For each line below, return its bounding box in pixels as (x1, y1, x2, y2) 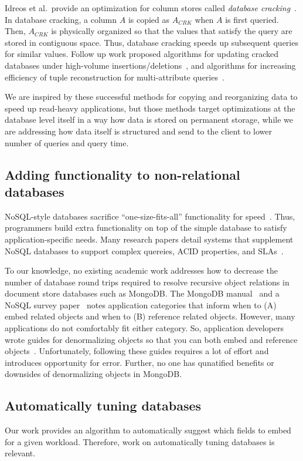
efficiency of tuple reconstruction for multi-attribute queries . (5, 70, 224, 83)
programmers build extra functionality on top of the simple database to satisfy (5, 221, 287, 234)
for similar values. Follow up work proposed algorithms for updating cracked (5, 48, 279, 60)
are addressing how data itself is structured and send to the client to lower (5, 124, 273, 137)
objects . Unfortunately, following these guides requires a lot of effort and (5, 345, 269, 357)
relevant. (5, 447, 36, 459)
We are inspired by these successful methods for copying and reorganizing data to (5, 90, 298, 103)
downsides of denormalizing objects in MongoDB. (5, 368, 182, 380)
